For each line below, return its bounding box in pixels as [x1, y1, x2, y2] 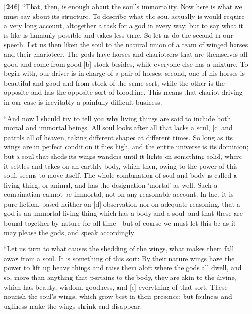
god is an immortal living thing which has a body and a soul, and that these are [4, 208, 243, 218]
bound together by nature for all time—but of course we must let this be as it [4, 218, 236, 228]
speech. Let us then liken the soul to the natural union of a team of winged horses [4, 39, 248, 50]
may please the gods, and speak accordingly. [4, 227, 135, 237]
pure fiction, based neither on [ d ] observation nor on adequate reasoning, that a [4, 198, 240, 209]
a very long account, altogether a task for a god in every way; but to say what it [4, 20, 244, 31]
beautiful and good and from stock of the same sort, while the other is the [4, 77, 225, 87]
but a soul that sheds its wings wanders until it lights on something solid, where [4, 151, 242, 161]
